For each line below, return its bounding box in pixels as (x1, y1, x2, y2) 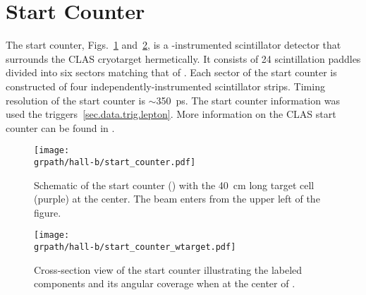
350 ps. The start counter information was (156, 92, 340, 107)
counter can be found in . (6, 120, 115, 135)
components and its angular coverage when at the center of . (34, 276, 295, 291)
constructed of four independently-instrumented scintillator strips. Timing (6, 78, 325, 93)
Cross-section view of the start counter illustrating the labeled (34, 262, 303, 277)
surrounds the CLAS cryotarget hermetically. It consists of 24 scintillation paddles (6, 51, 361, 66)
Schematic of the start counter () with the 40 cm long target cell (34, 177, 315, 192)
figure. (34, 205, 61, 219)
